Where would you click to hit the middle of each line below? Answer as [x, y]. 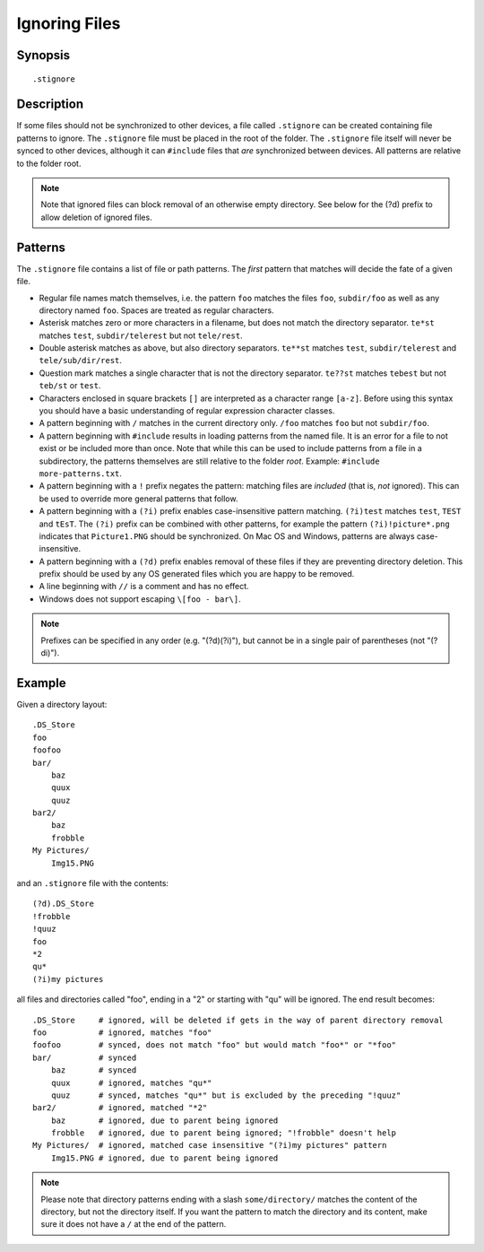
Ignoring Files [69, 23]
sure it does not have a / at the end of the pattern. [134, 1224]
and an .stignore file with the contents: [93, 883]
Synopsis [43, 55]
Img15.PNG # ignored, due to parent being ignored [164, 1158]
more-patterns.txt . [81, 473]
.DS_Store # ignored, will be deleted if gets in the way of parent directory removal [238, 1020]
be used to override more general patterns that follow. [138, 499]
